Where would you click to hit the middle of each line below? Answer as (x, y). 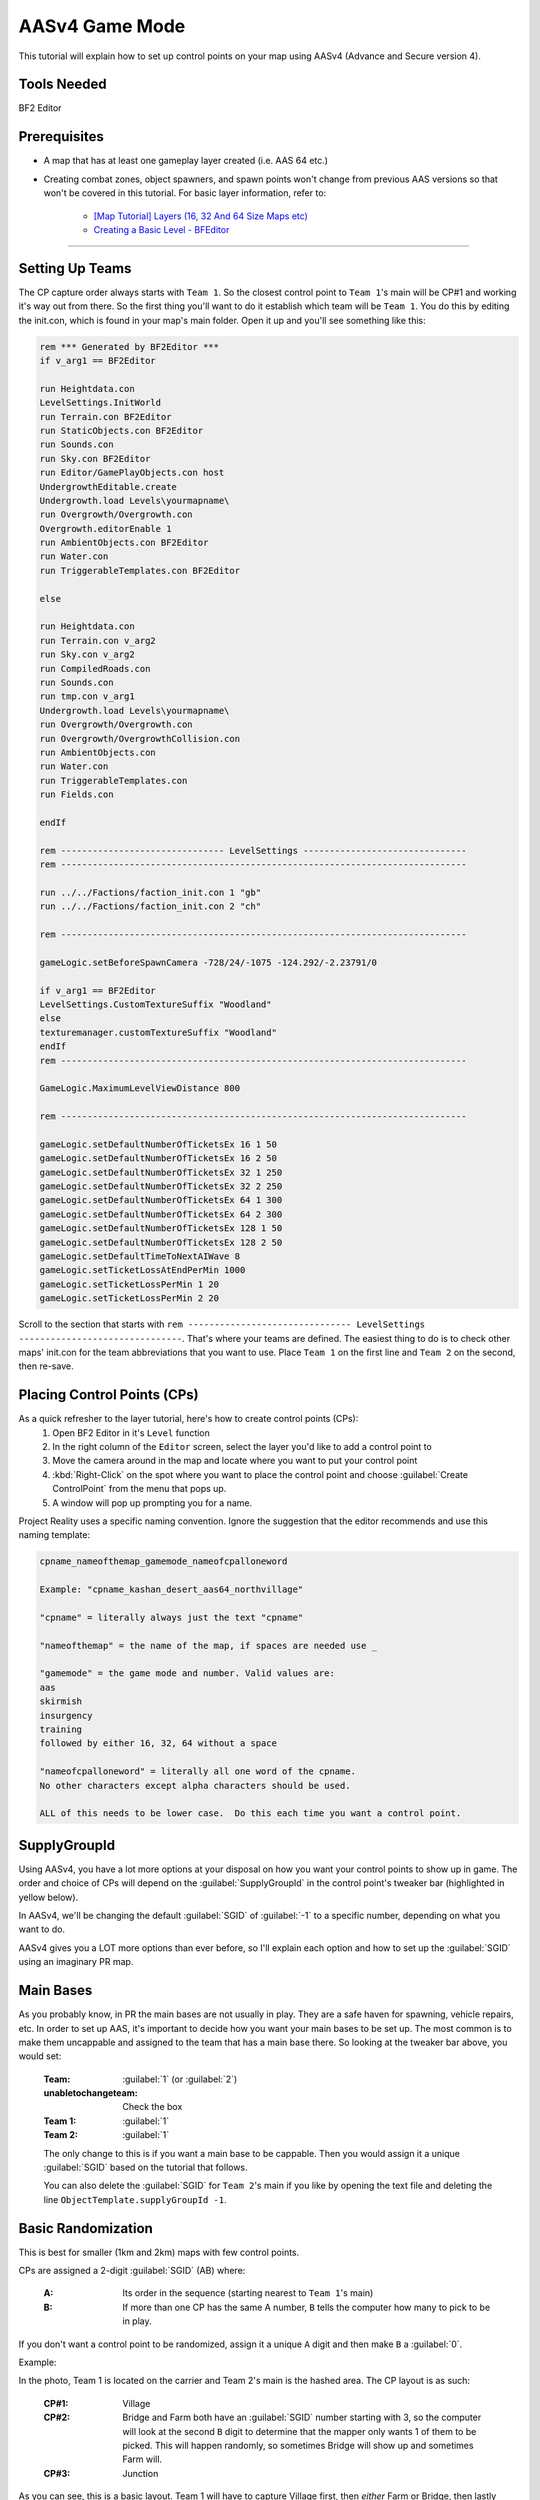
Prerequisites (61, 136)
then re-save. (46, 1366)
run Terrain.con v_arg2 (98, 640)
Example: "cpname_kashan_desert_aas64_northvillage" (171, 1589)
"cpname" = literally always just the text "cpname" (171, 1617)
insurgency (66, 1715)
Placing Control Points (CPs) (108, 1395)
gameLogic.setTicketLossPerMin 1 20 (129, 1284)
